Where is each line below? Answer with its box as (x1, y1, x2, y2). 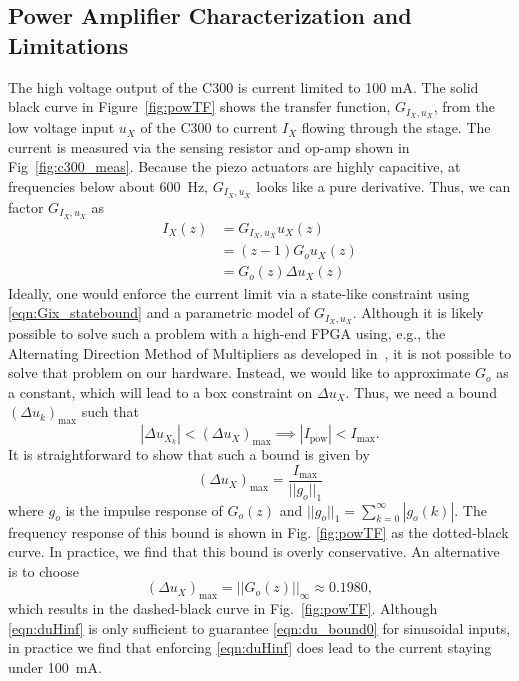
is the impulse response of (65, 499, 223, 520)
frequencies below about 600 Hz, (8, 175, 209, 196)
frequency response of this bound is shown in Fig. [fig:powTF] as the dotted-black (8, 521, 509, 542)
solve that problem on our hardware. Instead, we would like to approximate (8, 362, 471, 383)
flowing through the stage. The (301, 117, 491, 138)
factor (8, 196, 44, 217)
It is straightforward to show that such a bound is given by (8, 444, 370, 465)
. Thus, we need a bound (345, 381, 497, 402)
